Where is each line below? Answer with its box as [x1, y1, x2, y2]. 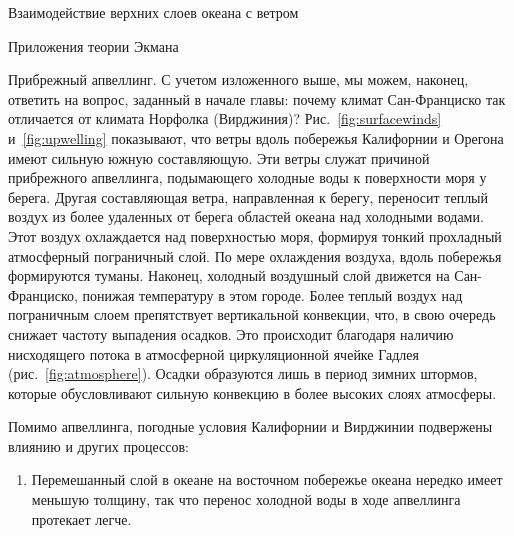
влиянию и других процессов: [8, 435, 189, 456]
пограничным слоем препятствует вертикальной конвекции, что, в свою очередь [8, 304, 496, 325]
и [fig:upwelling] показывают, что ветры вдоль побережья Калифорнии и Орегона [8, 127, 504, 148]
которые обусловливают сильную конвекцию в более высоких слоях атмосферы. [8, 382, 497, 403]
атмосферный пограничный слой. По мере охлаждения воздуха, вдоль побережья [8, 245, 502, 266]
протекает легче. [31, 508, 132, 529]
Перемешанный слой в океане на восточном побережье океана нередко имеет [31, 469, 503, 490]
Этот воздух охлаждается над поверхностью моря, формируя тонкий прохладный [8, 225, 502, 246]
